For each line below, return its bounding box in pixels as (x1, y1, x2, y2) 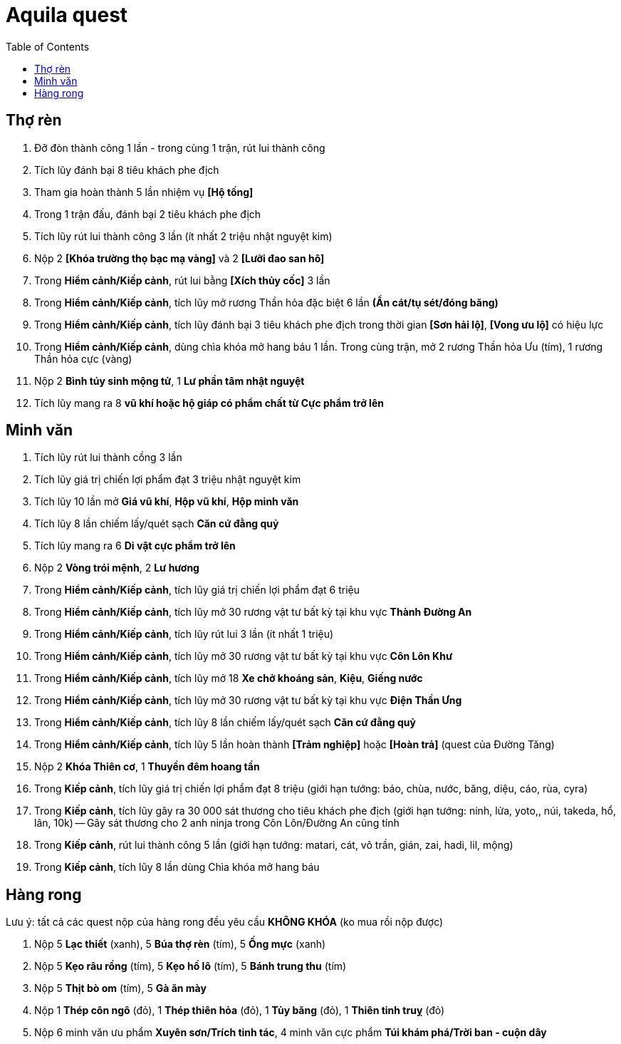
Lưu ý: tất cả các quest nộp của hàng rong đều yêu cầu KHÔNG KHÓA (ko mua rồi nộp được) (6, 916, 444, 929)
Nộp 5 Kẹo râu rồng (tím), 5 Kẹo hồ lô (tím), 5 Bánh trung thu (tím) (34, 960, 347, 973)
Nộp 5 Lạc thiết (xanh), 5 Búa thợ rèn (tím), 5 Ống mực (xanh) (34, 938, 326, 951)
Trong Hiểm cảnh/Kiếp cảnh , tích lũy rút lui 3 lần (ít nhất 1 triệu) (34, 628, 334, 641)
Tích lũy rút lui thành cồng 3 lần (34, 451, 182, 464)
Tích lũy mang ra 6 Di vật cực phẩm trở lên (34, 539, 236, 552)
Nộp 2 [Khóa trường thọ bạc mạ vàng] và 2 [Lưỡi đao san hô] (34, 252, 325, 264)
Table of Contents (6, 40, 90, 53)
